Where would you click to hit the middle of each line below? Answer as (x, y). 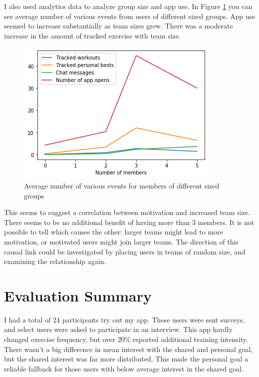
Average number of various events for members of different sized (122, 185)
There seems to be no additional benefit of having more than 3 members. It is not (129, 222)
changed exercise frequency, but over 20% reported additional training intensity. (126, 339)
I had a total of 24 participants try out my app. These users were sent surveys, (125, 319)
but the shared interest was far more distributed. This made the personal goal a (126, 359)
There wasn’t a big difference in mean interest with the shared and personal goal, (129, 349)
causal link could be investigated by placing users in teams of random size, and (125, 251)
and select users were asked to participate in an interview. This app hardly (118, 329)
